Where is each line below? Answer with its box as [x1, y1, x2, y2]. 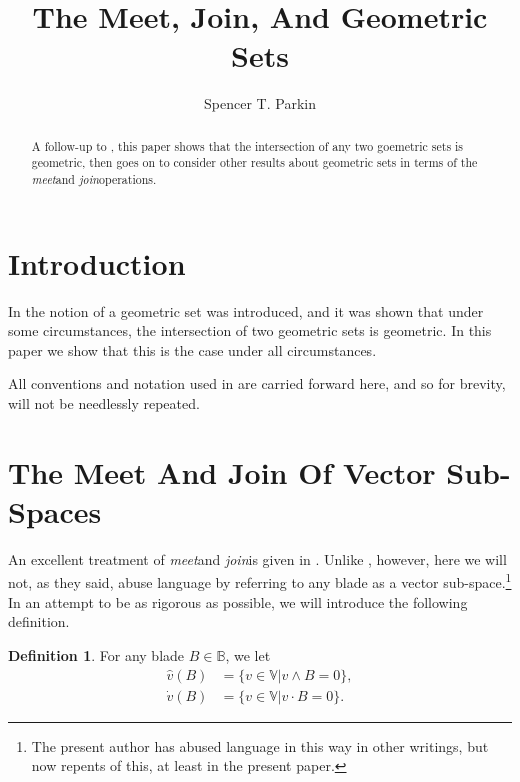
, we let [225, 644, 271, 665]
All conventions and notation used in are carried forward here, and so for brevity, [8, 373, 506, 394]
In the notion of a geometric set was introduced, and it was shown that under [8, 300, 484, 321]
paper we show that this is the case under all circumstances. [8, 339, 377, 360]
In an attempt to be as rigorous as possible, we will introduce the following [8, 591, 468, 612]
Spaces [8, 490, 102, 531]
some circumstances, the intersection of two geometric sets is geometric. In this [8, 320, 492, 341]
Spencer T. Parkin [204, 93, 316, 114]
